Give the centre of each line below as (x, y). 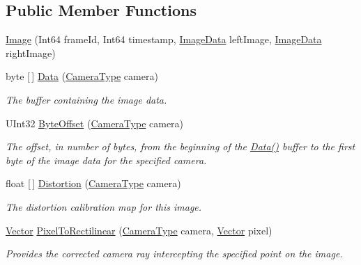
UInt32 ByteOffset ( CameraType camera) (95, 123)
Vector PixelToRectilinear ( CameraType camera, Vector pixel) (139, 230)
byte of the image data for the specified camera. (106, 160)
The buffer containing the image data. (86, 99)
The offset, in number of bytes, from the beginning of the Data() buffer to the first (180, 146)
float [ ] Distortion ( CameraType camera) (93, 183)
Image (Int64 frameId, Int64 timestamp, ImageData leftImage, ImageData (164, 39)
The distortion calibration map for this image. (104, 206)
